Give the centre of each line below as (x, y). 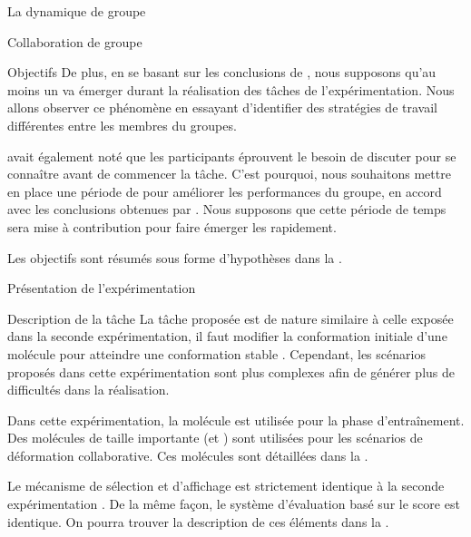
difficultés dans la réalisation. (88, 390)
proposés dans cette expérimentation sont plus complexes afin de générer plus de (231, 371)
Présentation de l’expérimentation (102, 288)
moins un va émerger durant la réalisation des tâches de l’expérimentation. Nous (231, 89)
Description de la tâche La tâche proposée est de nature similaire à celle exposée (231, 318)
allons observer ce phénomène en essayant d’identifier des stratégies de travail (222, 107)
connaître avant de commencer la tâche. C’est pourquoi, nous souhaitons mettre (229, 174)
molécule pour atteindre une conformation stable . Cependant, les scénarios (216, 353)
